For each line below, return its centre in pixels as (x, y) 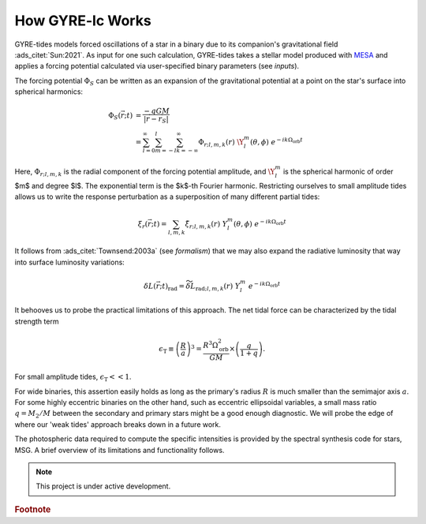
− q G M (157, 111)
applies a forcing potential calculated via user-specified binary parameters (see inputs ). (157, 66)
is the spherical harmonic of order (338, 172)
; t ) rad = (172, 286)
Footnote (33, 509)
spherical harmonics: (49, 92)
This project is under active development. (103, 486)
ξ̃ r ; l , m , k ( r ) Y (206, 225)
